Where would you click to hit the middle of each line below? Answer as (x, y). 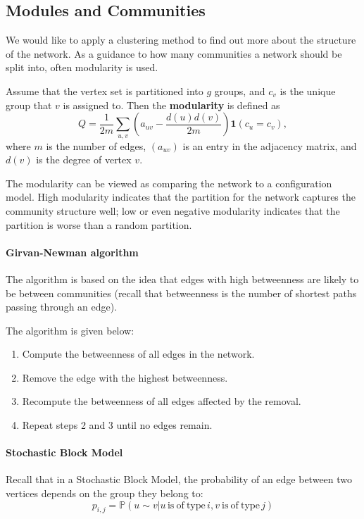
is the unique (308, 90)
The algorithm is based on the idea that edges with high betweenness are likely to (182, 279)
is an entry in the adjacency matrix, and (270, 145)
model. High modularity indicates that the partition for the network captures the (181, 197)
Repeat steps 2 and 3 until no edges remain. (117, 425)
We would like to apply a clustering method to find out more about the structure (181, 40)
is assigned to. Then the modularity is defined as (171, 105)
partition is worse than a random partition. (99, 224)
